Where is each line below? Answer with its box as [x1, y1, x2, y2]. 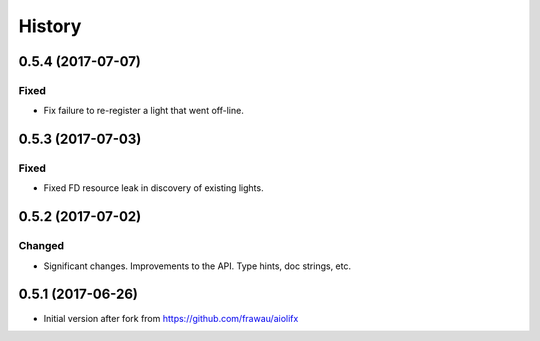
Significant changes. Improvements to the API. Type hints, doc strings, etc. [43, 260, 352, 272]
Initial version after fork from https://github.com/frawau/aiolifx [43, 312, 299, 324]
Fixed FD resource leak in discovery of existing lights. [43, 182, 264, 194]
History [18, 15, 82, 37]
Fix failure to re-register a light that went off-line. [43, 105, 244, 117]
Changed [18, 239, 65, 253]
